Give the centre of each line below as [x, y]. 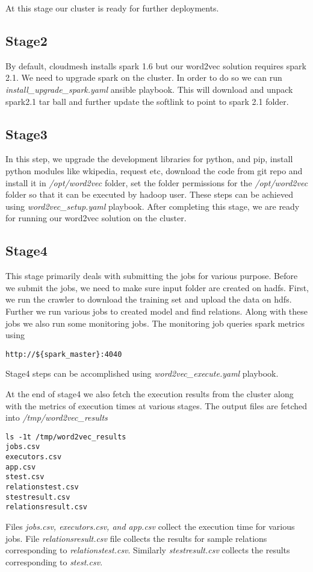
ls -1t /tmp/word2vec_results [66, 437]
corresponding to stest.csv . [54, 561]
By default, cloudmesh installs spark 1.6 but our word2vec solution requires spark [156, 65]
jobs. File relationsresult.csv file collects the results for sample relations [136, 538]
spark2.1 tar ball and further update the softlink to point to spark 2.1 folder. [147, 101]
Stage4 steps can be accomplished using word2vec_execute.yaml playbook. [142, 373]
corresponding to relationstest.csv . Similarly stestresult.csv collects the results [148, 550]
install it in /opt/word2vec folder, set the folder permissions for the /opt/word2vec [157, 182]
